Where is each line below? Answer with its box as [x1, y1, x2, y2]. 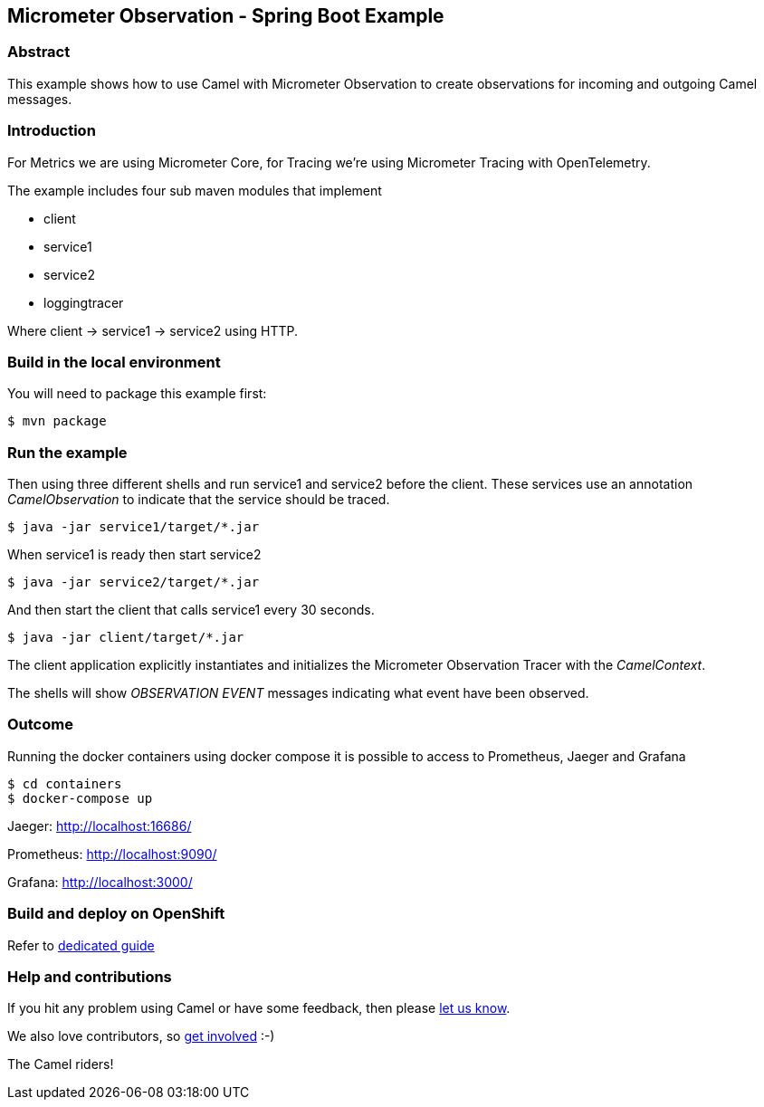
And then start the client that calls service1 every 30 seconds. [7, 602, 375, 618]
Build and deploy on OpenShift [7, 904, 225, 923]
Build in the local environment [7, 352, 221, 371]
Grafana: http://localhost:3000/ [7, 873, 193, 890]
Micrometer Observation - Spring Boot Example [7, 5, 444, 27]
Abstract [7, 43, 71, 62]
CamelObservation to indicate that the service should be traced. [7, 491, 390, 508]
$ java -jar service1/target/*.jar [7, 520, 260, 535]
